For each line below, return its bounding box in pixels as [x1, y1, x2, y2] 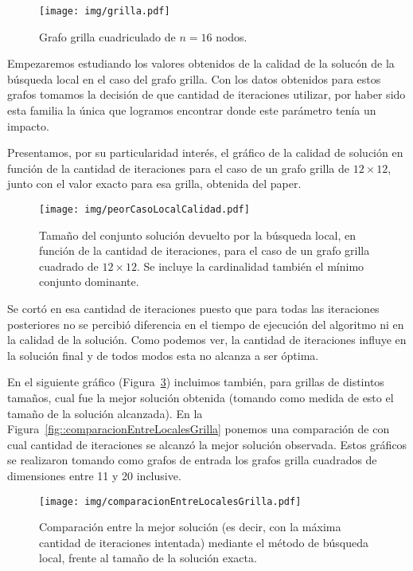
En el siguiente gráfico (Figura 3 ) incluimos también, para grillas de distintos [7, 373, 384, 390]
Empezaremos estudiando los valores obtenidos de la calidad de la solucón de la [7, 55, 395, 72]
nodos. [216, 28, 247, 45]
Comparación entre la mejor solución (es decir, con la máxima [39, 518, 341, 535]
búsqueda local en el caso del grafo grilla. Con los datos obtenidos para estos [7, 70, 381, 87]
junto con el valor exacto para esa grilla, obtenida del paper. [7, 175, 302, 192]
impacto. [7, 117, 49, 134]
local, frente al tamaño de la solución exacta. [39, 549, 257, 566]
